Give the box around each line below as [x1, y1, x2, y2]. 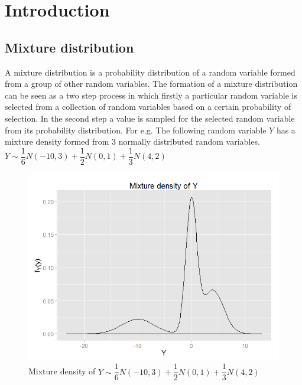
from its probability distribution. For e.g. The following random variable [5, 123, 267, 136]
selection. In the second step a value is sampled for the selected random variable [5, 112, 295, 124]
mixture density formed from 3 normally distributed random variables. [5, 135, 260, 148]
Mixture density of [28, 365, 96, 377]
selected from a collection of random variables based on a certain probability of [5, 100, 291, 113]
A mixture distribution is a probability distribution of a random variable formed [5, 66, 295, 78]
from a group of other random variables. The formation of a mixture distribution [5, 77, 298, 90]
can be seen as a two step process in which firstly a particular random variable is [5, 89, 298, 101]
